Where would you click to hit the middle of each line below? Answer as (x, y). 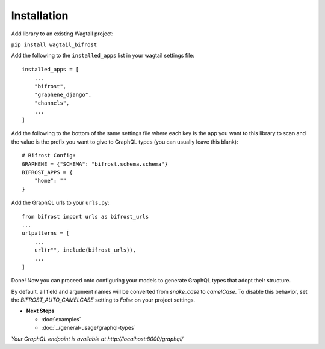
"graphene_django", (63, 94)
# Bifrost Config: (49, 156)
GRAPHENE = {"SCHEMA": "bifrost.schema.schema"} (95, 164)
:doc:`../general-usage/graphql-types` (88, 328)
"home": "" (50, 181)
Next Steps (40, 311)
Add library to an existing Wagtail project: (62, 34)
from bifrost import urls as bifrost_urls (85, 217)
